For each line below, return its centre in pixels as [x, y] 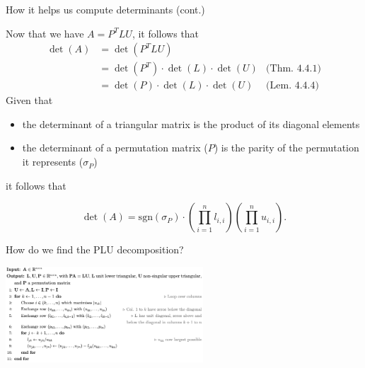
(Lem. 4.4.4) [292, 86]
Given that [29, 100]
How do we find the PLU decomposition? [95, 249]
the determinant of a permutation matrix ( [115, 148]
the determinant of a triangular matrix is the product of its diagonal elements [191, 123]
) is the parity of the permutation [286, 148]
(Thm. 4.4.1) [294, 69]
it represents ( [53, 162]
